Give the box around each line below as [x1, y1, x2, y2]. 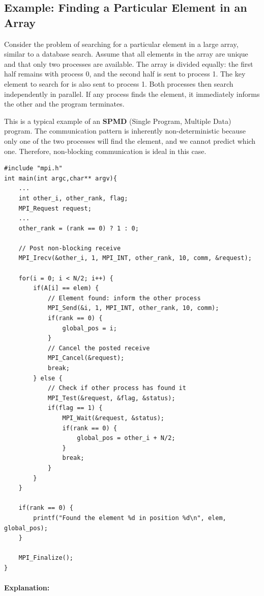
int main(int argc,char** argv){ [4, 174, 117, 182]
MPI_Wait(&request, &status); [62, 414, 164, 422]
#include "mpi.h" [4, 165, 63, 172]
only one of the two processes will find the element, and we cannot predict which [4, 135, 256, 146]
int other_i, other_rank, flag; [18, 194, 128, 202]
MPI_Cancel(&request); [47, 354, 125, 362]
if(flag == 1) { [47, 404, 103, 412]
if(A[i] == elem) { [33, 284, 99, 292]
